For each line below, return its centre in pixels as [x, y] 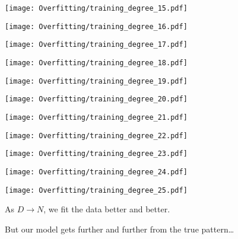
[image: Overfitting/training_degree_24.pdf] [96, 172]
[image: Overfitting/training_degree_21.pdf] [96, 117]
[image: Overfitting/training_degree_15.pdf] [96, 8]
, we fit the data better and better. [107, 209]
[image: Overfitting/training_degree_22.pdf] [96, 136]
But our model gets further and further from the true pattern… [120, 229]
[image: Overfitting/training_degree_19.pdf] [96, 81]
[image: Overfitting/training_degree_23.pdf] [96, 154]
